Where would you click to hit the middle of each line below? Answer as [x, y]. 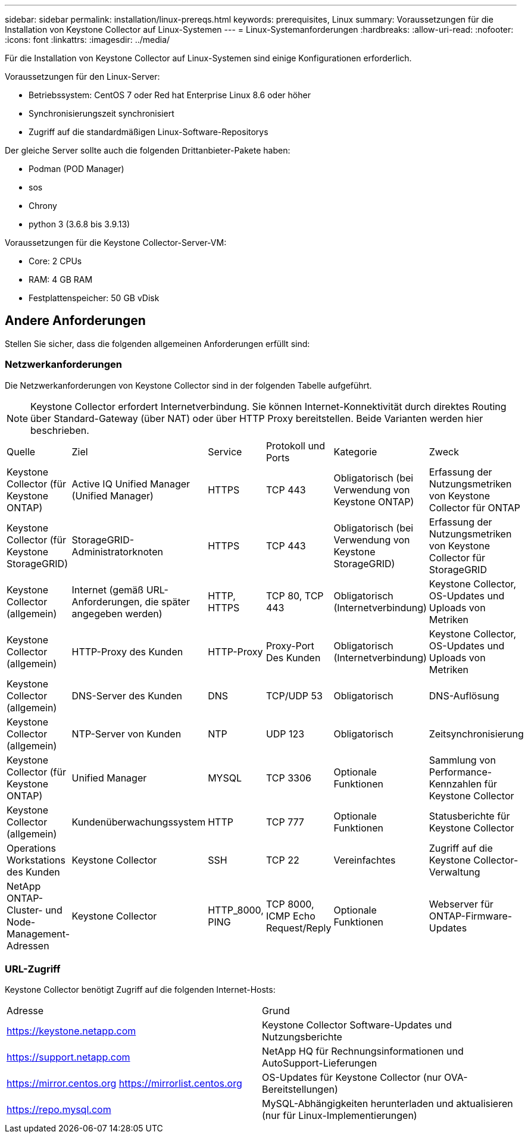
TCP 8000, [290, 904]
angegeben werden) [117, 613]
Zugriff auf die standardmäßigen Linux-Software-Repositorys [149, 132]
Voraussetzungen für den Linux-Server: [82, 76]
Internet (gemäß [108, 590]
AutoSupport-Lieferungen [320, 1063]
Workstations [36, 860]
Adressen [28, 945]
